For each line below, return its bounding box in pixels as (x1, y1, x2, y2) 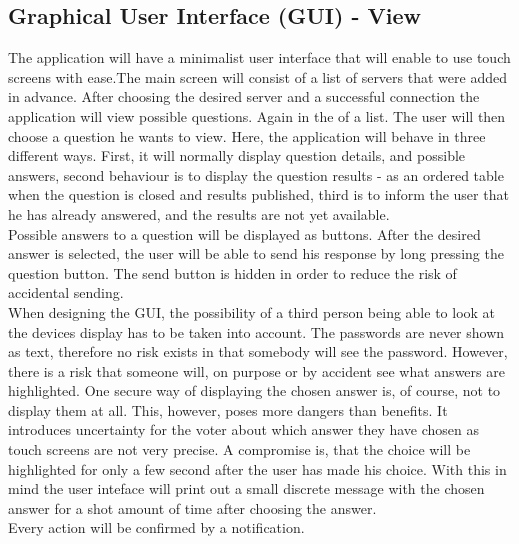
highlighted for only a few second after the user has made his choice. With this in (8, 458, 507, 479)
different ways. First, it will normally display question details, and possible (8, 145, 466, 166)
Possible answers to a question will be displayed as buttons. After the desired (8, 223, 481, 244)
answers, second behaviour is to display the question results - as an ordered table (8, 164, 504, 185)
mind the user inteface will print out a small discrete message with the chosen (8, 478, 485, 499)
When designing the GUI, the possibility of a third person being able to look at (8, 301, 496, 322)
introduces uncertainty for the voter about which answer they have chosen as (8, 419, 480, 440)
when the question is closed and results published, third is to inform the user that (8, 184, 509, 205)
